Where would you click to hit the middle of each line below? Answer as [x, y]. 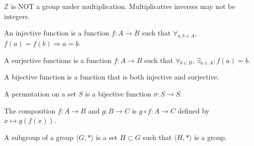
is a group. [211, 137]
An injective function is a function [57, 33]
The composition [30, 110]
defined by [194, 110]
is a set [107, 137]
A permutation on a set [40, 93]
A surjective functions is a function [58, 60]
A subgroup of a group [39, 137]
